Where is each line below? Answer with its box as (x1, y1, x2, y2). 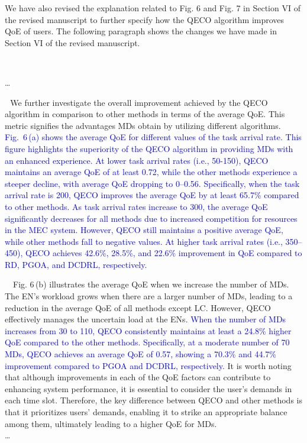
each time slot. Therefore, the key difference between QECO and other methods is (5, 394, 302, 406)
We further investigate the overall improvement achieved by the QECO (10, 96, 268, 108)
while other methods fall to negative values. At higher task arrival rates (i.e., (5, 235, 283, 247)
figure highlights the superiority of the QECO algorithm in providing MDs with (5, 142, 293, 154)
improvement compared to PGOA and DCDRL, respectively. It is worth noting (5, 359, 292, 371)
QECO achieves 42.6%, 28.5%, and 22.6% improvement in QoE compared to (25, 247, 302, 259)
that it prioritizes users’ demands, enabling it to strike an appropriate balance (5, 406, 287, 418)
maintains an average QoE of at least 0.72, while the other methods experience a (5, 166, 298, 178)
